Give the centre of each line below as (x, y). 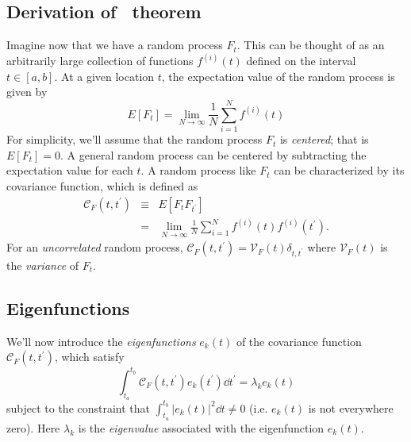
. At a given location (104, 76)
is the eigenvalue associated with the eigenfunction (201, 427)
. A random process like (198, 170)
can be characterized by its (339, 170)
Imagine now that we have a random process (115, 45)
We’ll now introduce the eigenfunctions (101, 341)
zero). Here (33, 427)
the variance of (43, 265)
